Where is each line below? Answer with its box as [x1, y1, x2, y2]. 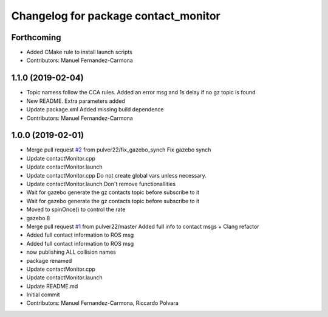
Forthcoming [11, 32, 61, 43]
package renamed [26, 257, 72, 264]
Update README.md [26, 282, 78, 290]
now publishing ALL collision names [26, 248, 117, 256]
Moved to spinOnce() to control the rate [26, 206, 126, 213]
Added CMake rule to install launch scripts [26, 49, 133, 56]
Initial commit [26, 291, 60, 298]
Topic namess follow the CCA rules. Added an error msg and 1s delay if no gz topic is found [26, 89, 256, 96]
